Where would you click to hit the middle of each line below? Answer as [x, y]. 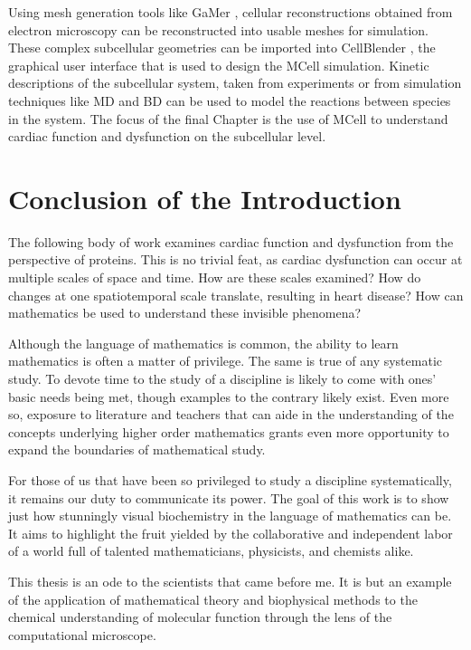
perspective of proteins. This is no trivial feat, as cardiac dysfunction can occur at [235, 259]
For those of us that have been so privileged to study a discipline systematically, [230, 480]
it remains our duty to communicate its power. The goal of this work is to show [229, 497]
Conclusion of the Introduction [205, 198]
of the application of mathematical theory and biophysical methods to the [213, 599]
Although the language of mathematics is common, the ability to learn [203, 343]
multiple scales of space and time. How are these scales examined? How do [215, 277]
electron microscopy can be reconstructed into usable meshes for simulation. [218, 29]
